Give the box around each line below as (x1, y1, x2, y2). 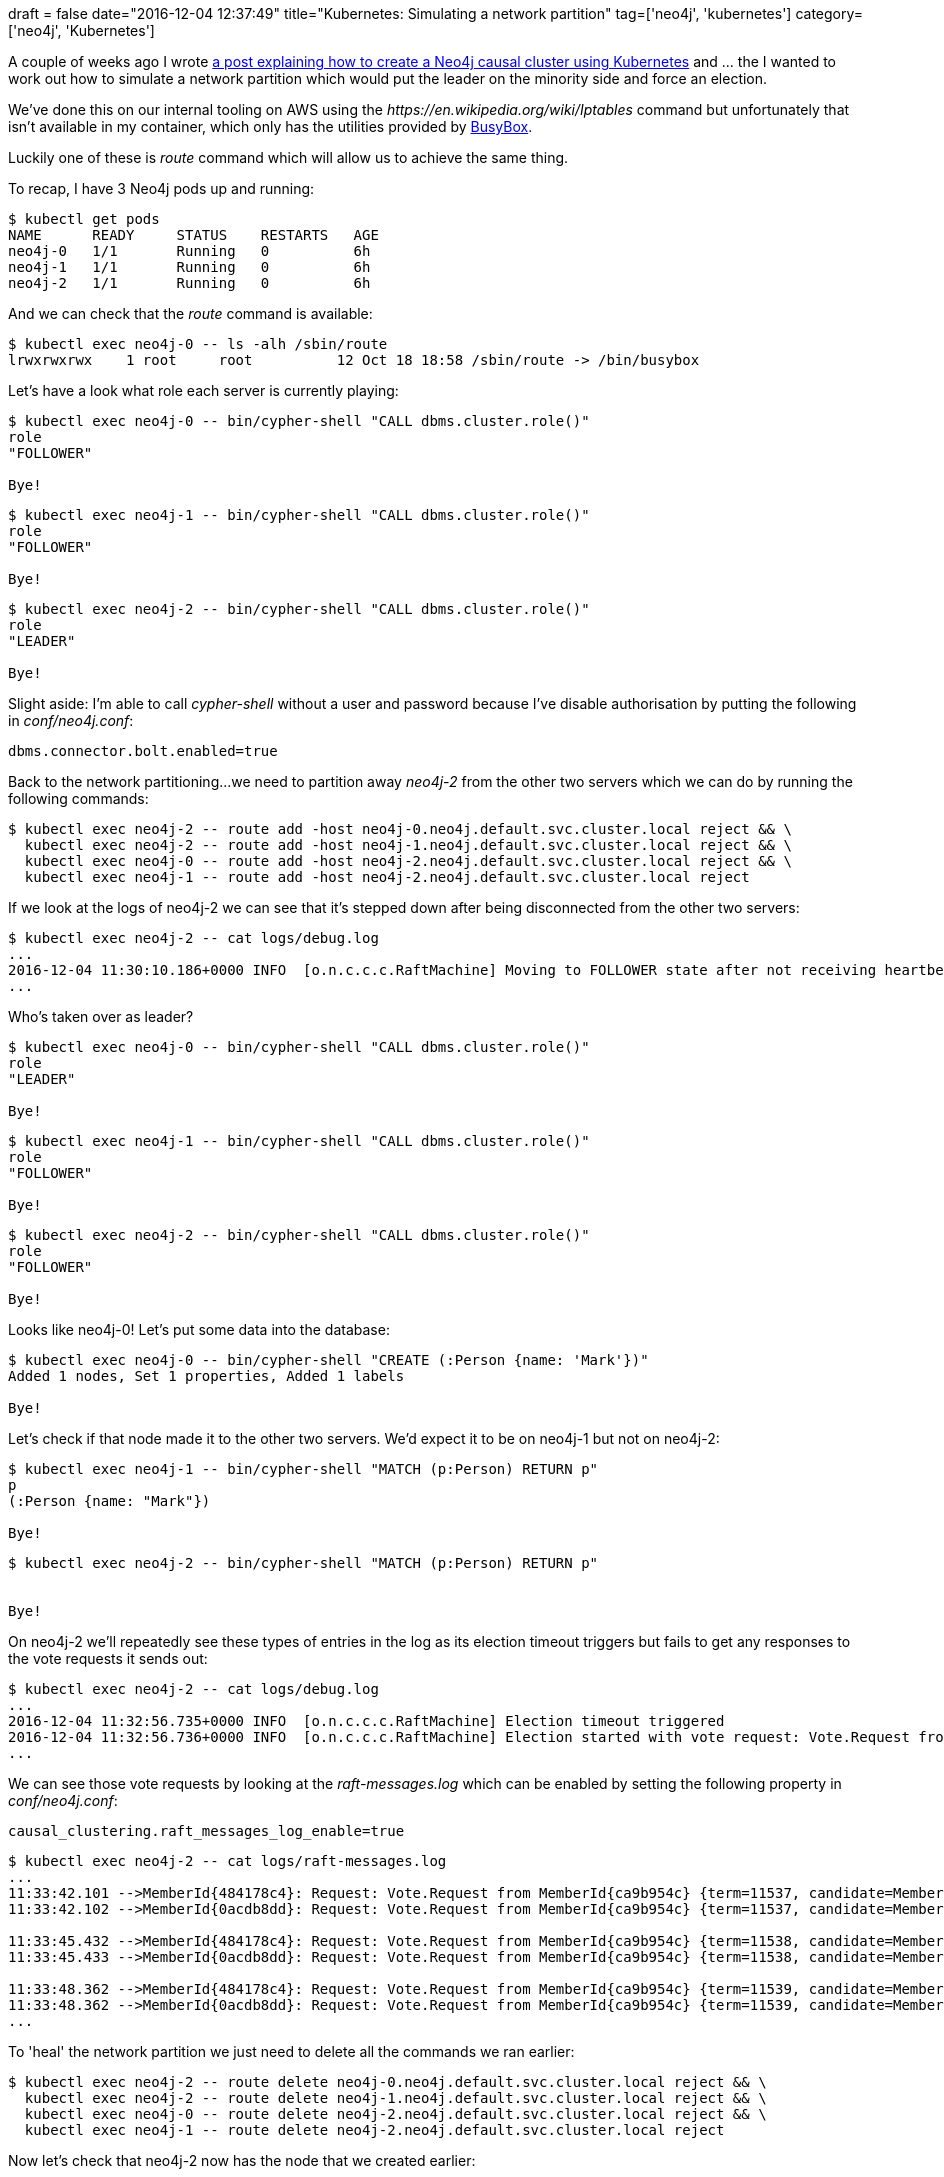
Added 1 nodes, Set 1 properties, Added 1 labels (8, 1368, 405, 1384)
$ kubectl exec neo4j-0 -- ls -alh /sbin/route (8, 336, 388, 352)
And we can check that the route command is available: (8, 305, 373, 322)
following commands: (8, 790, 149, 807)
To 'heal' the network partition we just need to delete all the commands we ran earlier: (8, 2043, 575, 2060)
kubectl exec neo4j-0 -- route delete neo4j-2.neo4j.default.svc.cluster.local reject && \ (24, 2106, 767, 2122)
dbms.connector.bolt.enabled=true (8, 743, 278, 759)
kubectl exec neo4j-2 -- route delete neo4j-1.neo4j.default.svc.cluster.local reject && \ (24, 2090, 767, 2106)
